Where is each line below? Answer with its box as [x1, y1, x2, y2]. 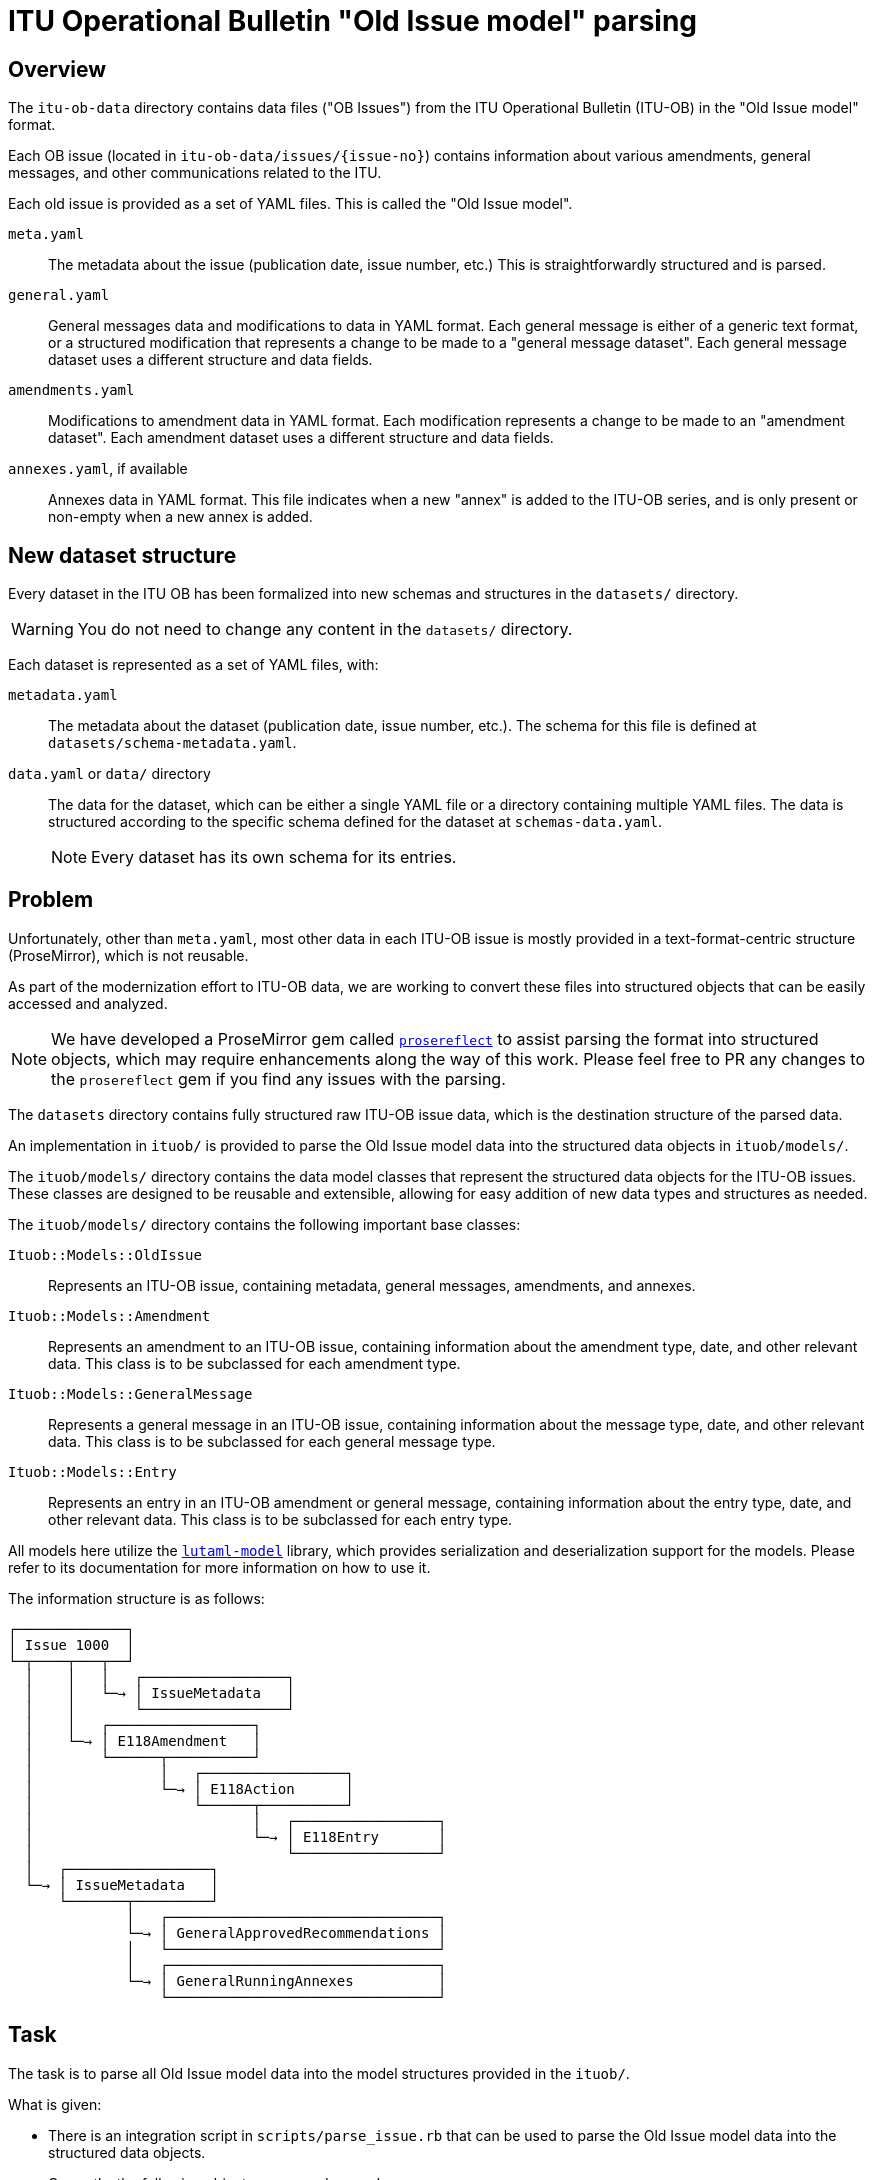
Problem [8, 887, 94, 913]
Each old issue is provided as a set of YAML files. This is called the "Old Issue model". [8, 195, 573, 213]
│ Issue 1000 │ [8, 1636, 135, 1653]
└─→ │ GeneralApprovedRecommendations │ [126, 1924, 447, 1941]
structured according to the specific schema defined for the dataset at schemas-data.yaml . [48, 813, 663, 831]
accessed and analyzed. [8, 994, 168, 1012]
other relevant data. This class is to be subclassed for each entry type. [48, 1510, 513, 1528]
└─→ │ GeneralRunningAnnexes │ [126, 1972, 447, 1989]
